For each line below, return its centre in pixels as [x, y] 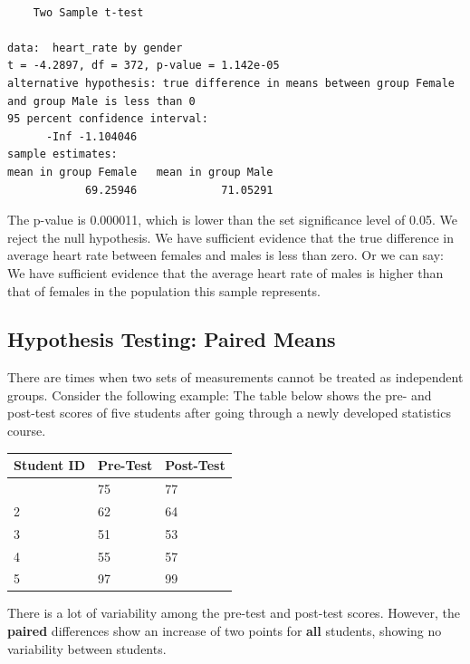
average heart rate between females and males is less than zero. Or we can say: [225, 255]
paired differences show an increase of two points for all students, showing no [225, 631]
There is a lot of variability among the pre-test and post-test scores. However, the [234, 613]
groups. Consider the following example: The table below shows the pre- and [220, 395]
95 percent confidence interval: [108, 119]
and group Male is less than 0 [101, 101]
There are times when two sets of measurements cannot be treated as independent [235, 377]
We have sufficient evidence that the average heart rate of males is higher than [225, 272]
